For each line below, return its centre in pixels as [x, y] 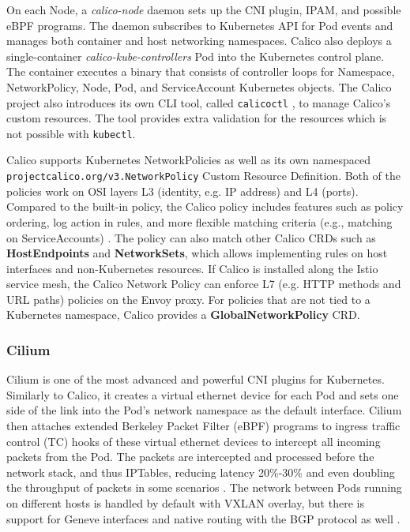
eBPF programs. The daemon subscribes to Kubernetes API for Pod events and [200, 25]
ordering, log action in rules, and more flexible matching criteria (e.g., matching [199, 221]
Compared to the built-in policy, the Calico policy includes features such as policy [205, 206]
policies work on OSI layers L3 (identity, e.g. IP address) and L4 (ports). [182, 191]
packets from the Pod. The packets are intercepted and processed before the [190, 457]
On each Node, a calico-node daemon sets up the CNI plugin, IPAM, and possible [204, 9]
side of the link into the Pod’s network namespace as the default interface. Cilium [204, 410]
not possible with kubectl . [71, 133]
